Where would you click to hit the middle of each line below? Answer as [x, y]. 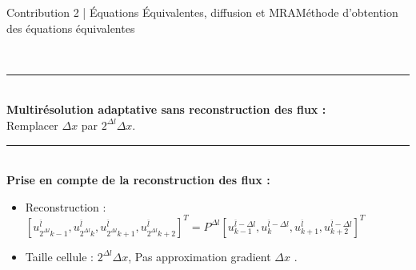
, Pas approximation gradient [200, 256]
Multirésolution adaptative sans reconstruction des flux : [166, 109]
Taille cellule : [59, 256]
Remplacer [32, 125]
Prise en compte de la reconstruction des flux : [138, 180]
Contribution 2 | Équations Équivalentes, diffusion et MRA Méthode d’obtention [202, 12]
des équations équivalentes [71, 28]
